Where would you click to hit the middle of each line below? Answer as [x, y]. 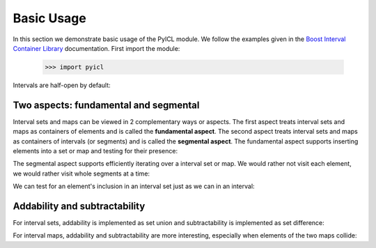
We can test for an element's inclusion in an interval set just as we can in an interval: [134, 186]
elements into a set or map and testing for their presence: [95, 150]
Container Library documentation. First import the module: [96, 48]
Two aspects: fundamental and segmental [106, 105]
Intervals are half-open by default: [62, 85]
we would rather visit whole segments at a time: [81, 173]
